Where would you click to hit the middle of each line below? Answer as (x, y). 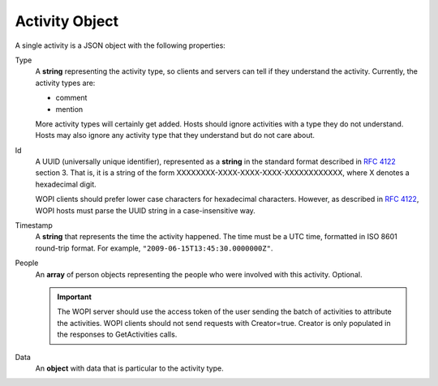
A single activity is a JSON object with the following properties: (120, 45)
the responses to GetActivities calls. (117, 335)
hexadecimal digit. (66, 184)
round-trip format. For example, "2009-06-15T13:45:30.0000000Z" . (154, 248)
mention (69, 109)
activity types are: (65, 83)
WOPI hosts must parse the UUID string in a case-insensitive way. (145, 210)
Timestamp (34, 225)
